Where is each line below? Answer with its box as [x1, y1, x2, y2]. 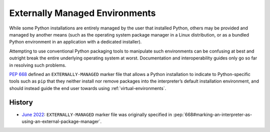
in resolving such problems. [9, 62, 66, 68]
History [9, 98, 33, 107]
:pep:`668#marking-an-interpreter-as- [173, 111, 252, 117]
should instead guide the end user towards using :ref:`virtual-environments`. [9, 85, 166, 91]
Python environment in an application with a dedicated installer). [9, 39, 142, 45]
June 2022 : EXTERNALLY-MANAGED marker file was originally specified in [21, 111, 172, 117]
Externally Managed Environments [9, 7, 156, 18]
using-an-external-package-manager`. [21, 118, 102, 124]
